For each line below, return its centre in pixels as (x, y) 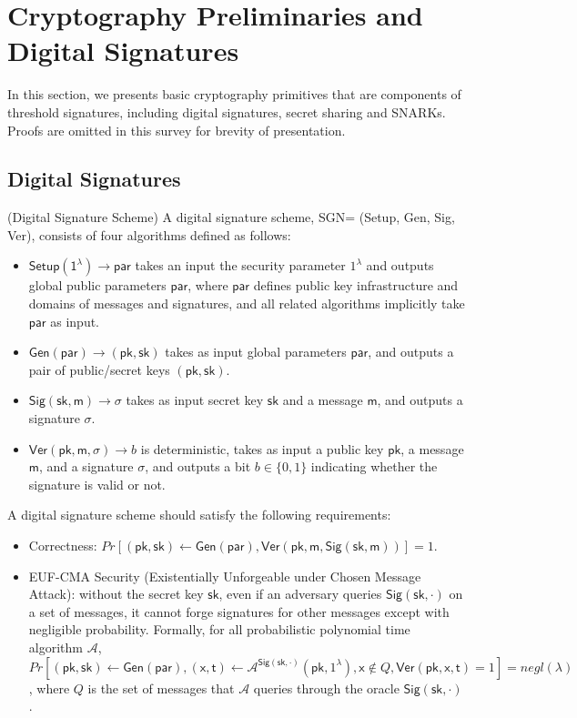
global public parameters (97, 285)
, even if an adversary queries (300, 594)
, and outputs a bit (198, 466)
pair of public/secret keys (99, 369)
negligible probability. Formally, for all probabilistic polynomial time (219, 629)
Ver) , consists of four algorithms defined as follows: (149, 234)
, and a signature (86, 466)
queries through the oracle (326, 688)
